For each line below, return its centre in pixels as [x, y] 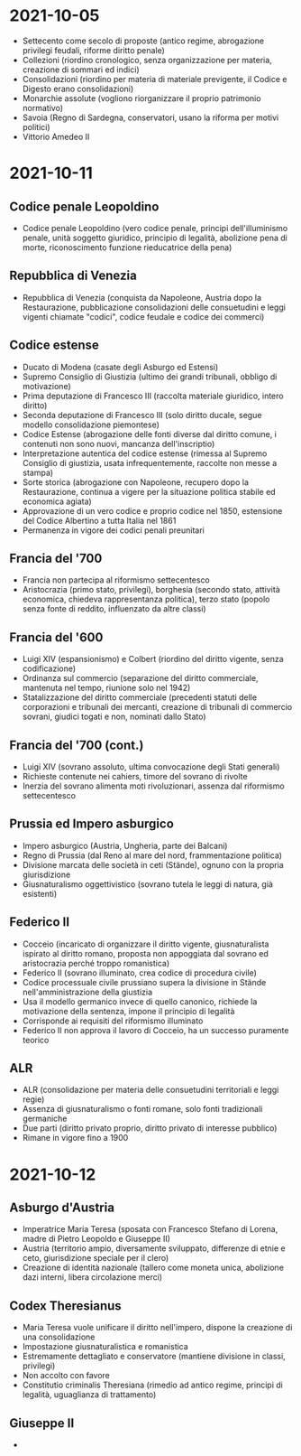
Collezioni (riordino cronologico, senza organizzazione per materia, [147, 60]
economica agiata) [57, 501]
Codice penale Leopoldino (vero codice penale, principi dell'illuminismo [155, 228]
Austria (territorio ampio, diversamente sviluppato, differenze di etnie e [154, 1248]
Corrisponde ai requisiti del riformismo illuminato [113, 1021]
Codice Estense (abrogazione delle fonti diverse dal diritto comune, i [150, 434]
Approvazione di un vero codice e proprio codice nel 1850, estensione [152, 510]
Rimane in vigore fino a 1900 [75, 1138]
